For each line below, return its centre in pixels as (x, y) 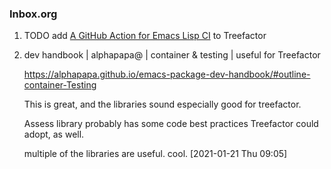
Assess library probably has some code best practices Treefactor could (171, 124)
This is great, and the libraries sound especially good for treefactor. (162, 104)
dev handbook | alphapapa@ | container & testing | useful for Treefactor (172, 55)
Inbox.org (33, 14)
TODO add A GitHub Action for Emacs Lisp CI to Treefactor (145, 36)
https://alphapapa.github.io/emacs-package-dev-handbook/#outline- (167, 74)
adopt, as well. (54, 134)
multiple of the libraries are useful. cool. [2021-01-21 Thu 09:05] (155, 154)
